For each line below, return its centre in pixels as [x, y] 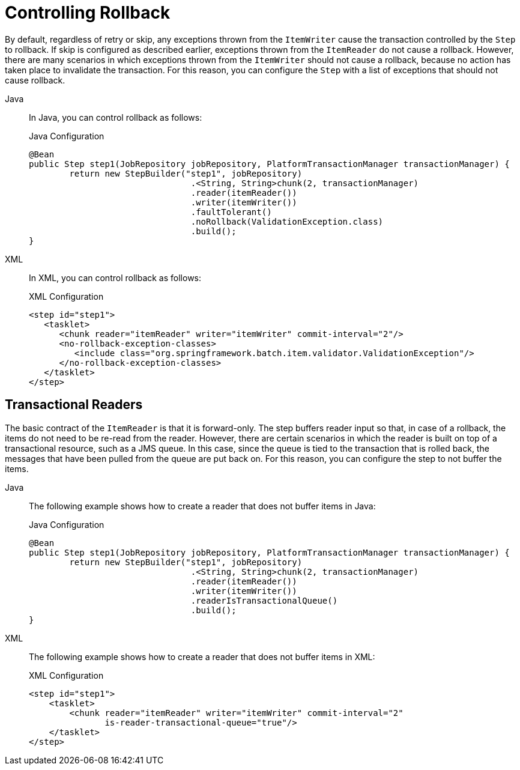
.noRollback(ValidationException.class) [287, 221]
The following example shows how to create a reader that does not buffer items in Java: [202, 506]
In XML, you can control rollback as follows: [115, 277]
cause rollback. [35, 80]
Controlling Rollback [88, 13]
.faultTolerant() [231, 212]
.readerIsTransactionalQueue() [264, 600]
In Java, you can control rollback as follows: [116, 117]
